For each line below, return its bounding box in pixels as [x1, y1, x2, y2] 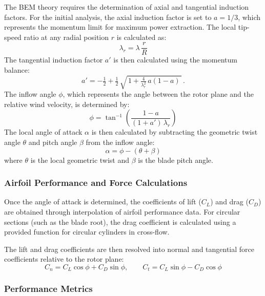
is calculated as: [116, 31, 167, 42]
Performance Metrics [4, 282, 93, 295]
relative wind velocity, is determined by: [4, 98, 130, 109]
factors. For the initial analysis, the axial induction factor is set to [4, 11, 212, 22]
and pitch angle [28, 136, 77, 147]
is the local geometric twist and [30, 154, 129, 165]
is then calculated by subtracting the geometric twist [91, 126, 258, 137]
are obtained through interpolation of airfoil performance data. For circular [4, 206, 240, 217]
